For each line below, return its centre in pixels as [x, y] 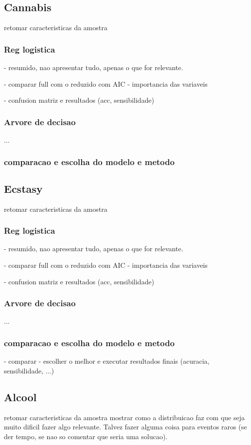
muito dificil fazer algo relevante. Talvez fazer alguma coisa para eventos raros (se [125, 427]
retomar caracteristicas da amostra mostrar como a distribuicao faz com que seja [124, 417]
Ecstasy [23, 188]
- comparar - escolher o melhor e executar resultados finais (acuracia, [107, 361]
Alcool [20, 397]
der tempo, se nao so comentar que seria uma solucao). [86, 436]
